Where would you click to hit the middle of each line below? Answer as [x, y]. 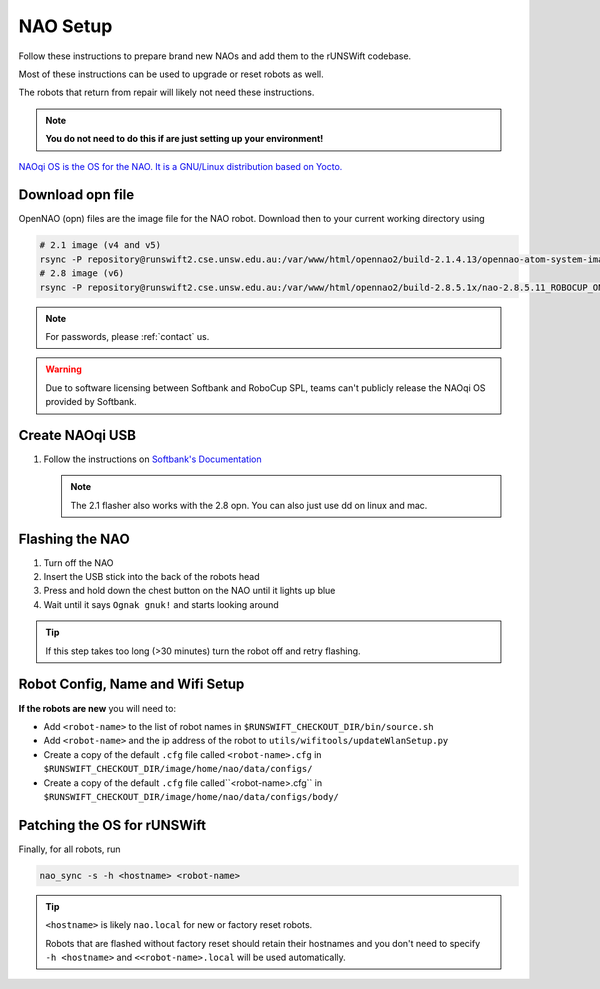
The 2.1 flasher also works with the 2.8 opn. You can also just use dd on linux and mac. [249, 505]
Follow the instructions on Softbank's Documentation [152, 459]
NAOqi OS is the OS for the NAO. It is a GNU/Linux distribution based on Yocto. [180, 166]
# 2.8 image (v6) [82, 273]
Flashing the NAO [74, 538]
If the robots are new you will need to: [97, 708]
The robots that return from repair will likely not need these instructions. [166, 92]
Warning [63, 369]
